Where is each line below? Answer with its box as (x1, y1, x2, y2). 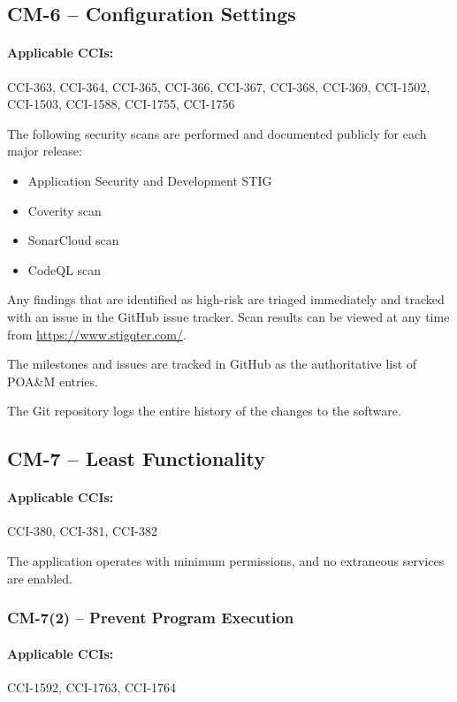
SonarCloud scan (27, 231, 119, 249)
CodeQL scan (27, 260, 102, 279)
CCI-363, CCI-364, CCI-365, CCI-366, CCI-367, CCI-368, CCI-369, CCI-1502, (7, 77, 430, 95)
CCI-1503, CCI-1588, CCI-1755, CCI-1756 (7, 95, 235, 113)
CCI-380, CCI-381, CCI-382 (7, 522, 157, 540)
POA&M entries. (7, 371, 98, 390)
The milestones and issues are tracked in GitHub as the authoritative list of (7, 355, 417, 373)
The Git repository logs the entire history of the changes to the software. (7, 401, 401, 420)
